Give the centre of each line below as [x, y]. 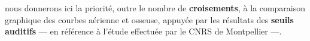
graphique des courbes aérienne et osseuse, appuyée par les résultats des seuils [149, 19]
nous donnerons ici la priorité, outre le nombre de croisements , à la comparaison [155, 8]
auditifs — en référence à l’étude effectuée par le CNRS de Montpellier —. [143, 31]
